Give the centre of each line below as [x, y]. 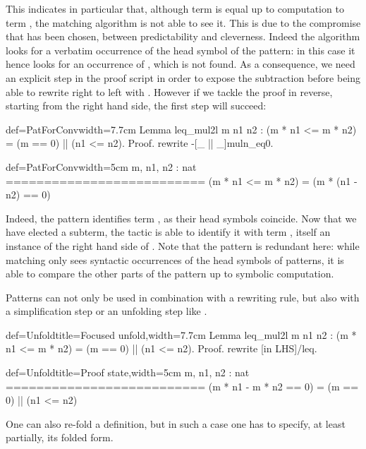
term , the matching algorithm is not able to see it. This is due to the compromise [183, 22]
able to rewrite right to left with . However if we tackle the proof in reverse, [169, 91]
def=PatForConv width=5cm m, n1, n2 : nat [101, 166]
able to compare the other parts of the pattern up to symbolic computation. [170, 274]
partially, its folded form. [60, 437]
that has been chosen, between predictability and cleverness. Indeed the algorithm [183, 36]
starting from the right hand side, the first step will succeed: [136, 106]
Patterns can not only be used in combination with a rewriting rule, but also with [183, 297]
